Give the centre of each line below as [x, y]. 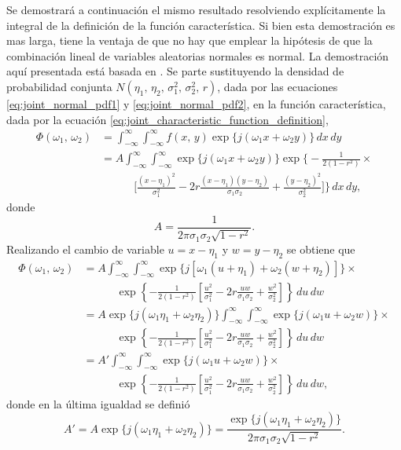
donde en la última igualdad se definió [98, 403]
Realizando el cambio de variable [85, 249]
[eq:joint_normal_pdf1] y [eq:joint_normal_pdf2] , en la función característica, [196, 103]
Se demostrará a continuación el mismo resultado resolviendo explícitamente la [196, 9]
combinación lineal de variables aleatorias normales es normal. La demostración [198, 55]
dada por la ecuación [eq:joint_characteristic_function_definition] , [167, 119]
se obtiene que [321, 249]
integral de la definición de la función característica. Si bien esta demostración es [201, 25]
